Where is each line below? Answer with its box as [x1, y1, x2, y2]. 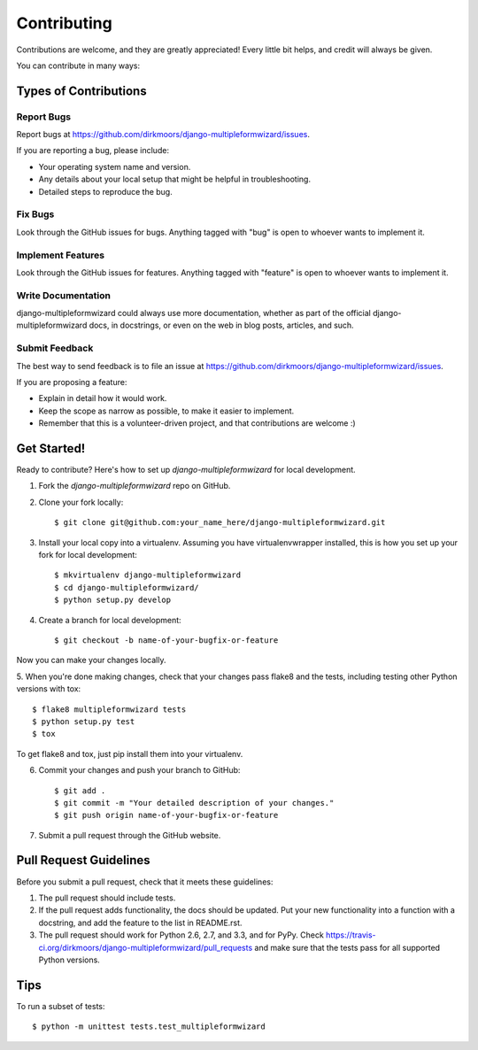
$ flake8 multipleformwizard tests [32, 704, 187, 714]
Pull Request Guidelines [16, 853, 150, 868]
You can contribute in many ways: [16, 60, 141, 71]
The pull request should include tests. [38, 892, 176, 903]
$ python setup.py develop [54, 595, 172, 606]
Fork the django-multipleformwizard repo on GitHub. [38, 481, 231, 491]
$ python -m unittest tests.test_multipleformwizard [32, 1022, 266, 1031]
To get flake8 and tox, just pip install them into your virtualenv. [16, 748, 243, 759]
